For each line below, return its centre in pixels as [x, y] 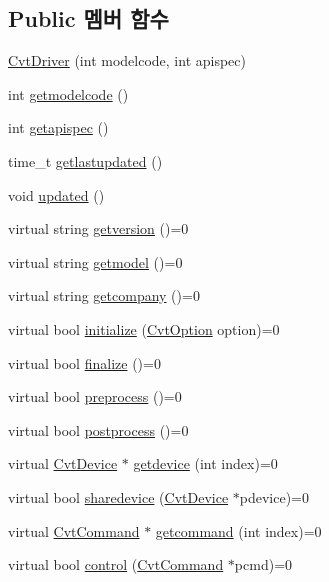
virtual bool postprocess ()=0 [98, 429]
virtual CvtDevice [63, 463]
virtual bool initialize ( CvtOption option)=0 [144, 328]
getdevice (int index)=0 [205, 463]
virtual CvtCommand [74, 530]
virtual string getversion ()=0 [98, 228]
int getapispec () [58, 127]
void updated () [56, 194]
